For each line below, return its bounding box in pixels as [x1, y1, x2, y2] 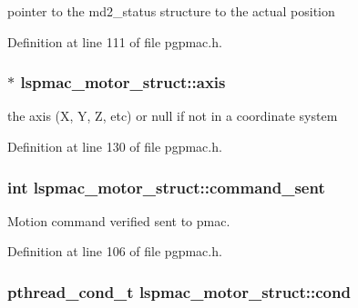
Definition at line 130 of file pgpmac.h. [7, 137, 222, 155]
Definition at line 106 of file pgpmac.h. [7, 242, 222, 261]
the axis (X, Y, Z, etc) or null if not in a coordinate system [7, 106, 338, 125]
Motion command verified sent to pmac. [7, 211, 230, 230]
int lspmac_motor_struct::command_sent [7, 175, 325, 198]
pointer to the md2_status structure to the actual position [7, 2, 335, 20]
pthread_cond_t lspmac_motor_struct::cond [7, 280, 351, 303]
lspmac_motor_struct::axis [20, 71, 226, 94]
